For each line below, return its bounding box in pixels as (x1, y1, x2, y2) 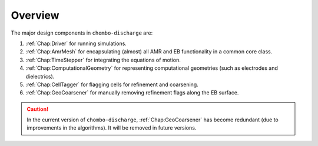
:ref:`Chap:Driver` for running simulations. (25, 40, 127, 47)
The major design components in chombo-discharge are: (11, 29, 153, 36)
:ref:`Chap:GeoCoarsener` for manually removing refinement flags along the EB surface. (25, 89, 239, 96)
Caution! (26, 106, 49, 113)
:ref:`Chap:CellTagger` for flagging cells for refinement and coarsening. (25, 81, 198, 88)
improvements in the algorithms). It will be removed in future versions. (26, 124, 197, 131)
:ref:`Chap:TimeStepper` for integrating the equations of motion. (25, 56, 181, 63)
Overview (11, 9, 59, 22)
